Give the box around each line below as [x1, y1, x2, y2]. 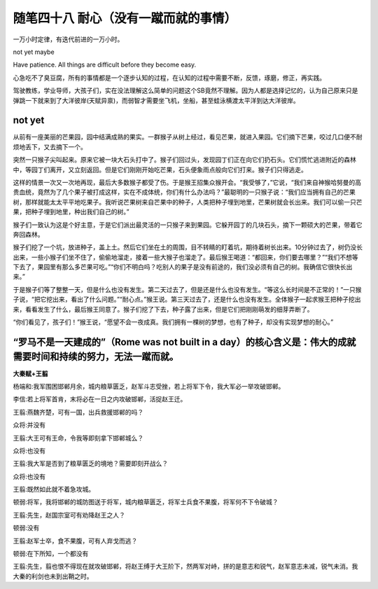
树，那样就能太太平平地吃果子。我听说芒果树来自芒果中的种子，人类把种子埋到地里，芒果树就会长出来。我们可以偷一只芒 [13, 198, 363, 206]
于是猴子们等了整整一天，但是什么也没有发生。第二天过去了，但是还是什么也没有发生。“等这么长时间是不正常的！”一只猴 [13, 285, 362, 293]
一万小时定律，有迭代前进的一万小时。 [13, 35, 124, 43]
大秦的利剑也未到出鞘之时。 [13, 571, 93, 581]
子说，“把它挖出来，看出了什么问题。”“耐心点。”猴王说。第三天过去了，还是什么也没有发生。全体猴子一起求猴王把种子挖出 [13, 295, 361, 304]
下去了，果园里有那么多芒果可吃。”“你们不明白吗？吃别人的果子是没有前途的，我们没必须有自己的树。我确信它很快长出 [13, 263, 353, 271]
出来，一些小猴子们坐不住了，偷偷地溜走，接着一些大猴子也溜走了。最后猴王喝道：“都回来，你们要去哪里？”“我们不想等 [13, 253, 358, 261]
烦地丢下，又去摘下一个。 [13, 142, 87, 151]
